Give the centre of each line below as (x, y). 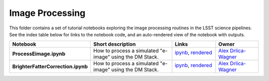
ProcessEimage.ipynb (39, 54)
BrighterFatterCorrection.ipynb (50, 67)
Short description (115, 44)
